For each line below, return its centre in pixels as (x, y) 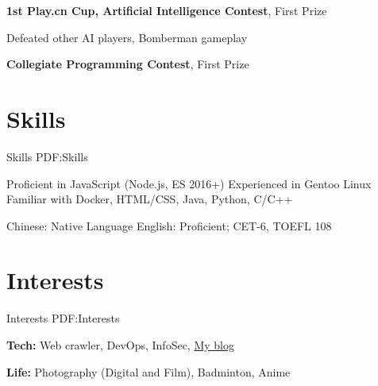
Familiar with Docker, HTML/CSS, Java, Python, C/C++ (150, 199)
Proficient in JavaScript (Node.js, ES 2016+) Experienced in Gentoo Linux (189, 183)
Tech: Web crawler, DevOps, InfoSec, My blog (121, 345)
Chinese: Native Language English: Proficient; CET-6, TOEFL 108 (169, 225)
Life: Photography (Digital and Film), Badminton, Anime (148, 371)
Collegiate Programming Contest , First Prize (128, 64)
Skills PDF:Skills (47, 156)
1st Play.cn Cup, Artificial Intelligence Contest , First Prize (167, 10)
